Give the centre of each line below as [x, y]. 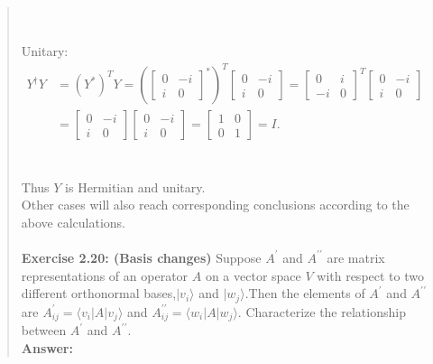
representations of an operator [105, 275]
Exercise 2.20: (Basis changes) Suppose [141, 257]
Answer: [47, 347]
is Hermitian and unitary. [135, 187]
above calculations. [73, 222]
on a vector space [253, 275]
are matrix [356, 257]
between [44, 330]
